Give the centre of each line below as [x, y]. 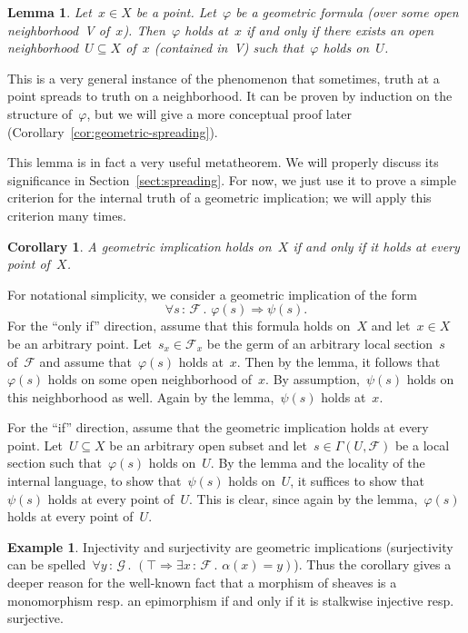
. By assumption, [313, 379]
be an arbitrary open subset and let [209, 445]
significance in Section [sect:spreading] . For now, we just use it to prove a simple [232, 179]
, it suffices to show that [357, 481]
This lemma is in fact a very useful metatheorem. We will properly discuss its [223, 162]
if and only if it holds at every [376, 246]
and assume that [85, 361]
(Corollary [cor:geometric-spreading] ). [113, 131]
